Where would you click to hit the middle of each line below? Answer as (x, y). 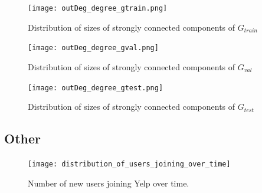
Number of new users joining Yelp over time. (109, 183)
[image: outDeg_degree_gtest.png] (96, 88)
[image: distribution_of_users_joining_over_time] (129, 164)
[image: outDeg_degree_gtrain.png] (98, 8)
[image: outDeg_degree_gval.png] (93, 48)
